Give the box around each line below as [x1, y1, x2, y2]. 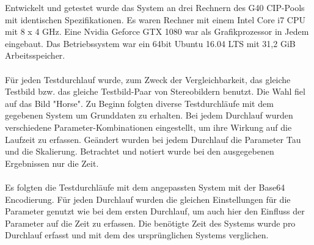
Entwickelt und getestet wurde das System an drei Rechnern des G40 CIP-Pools [5, 1, 305, 13]
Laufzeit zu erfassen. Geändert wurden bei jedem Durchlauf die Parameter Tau [5, 133, 301, 145]
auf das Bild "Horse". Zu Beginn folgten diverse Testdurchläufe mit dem [5, 97, 274, 109]
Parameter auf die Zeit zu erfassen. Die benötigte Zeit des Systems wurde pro [5, 216, 296, 229]
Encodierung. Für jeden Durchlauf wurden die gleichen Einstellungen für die [5, 192, 291, 205]
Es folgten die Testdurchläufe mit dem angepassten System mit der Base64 [5, 180, 285, 193]
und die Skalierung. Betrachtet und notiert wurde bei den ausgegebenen [5, 145, 274, 158]
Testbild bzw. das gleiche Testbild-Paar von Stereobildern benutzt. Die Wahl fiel [5, 85, 305, 98]
